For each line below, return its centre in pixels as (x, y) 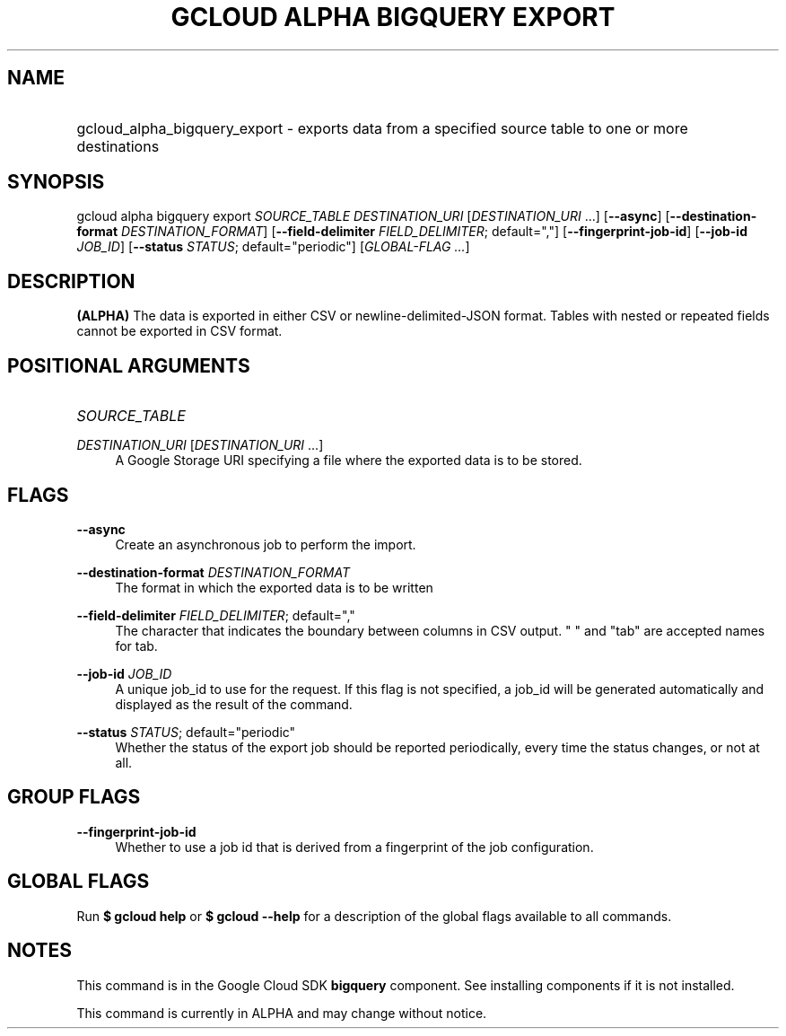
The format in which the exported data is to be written (274, 587)
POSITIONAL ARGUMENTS (129, 365)
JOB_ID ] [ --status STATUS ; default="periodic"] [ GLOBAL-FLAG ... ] (273, 247)
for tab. (136, 645)
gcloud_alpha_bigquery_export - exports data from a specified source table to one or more (382, 128)
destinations (118, 146)
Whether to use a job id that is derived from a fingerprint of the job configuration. (354, 847)
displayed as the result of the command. (234, 704)
